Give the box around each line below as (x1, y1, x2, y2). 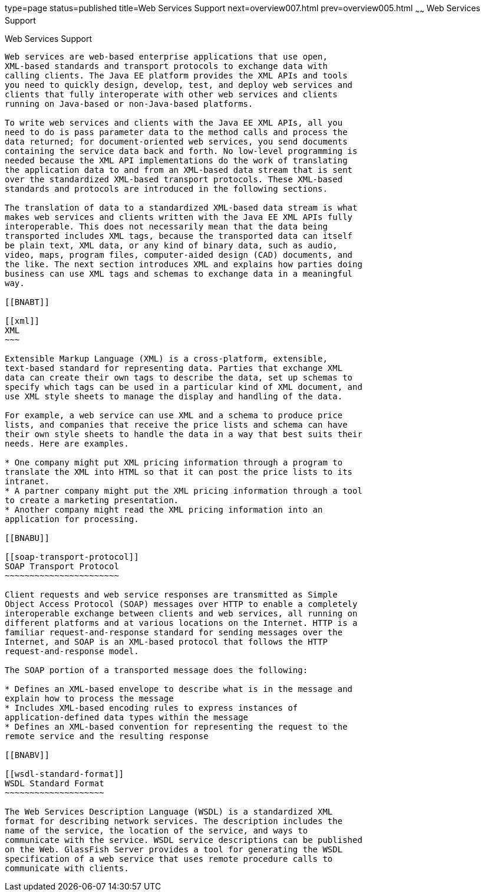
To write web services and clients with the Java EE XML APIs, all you (5, 117, 343, 127)
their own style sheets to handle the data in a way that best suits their (5, 429, 362, 439)
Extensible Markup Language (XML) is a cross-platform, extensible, (5, 353, 328, 363)
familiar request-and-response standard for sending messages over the (5, 627, 343, 637)
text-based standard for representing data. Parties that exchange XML (5, 363, 343, 373)
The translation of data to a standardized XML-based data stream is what (5, 202, 358, 212)
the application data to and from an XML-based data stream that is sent (5, 165, 353, 175)
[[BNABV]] (5, 750, 50, 760)
